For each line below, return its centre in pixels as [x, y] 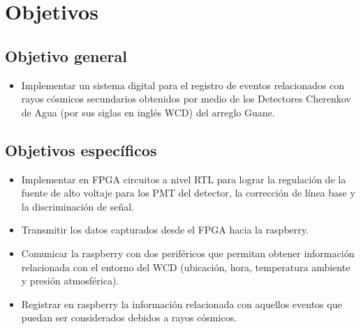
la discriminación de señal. [78, 206]
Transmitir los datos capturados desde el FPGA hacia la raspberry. [165, 230]
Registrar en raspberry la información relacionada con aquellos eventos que [182, 304]
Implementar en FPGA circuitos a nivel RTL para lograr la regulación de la [184, 179]
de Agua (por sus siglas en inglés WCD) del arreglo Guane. [148, 112]
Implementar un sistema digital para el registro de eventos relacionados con [183, 85]
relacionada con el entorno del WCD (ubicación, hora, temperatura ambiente [186, 267]
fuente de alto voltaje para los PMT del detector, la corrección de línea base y [188, 193]
